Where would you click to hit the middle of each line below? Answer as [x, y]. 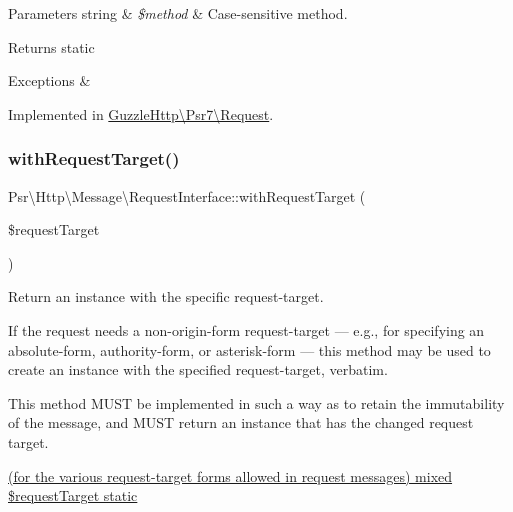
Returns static [51, 46]
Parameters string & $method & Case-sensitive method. [178, 13]
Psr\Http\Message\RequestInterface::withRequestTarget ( [187, 195]
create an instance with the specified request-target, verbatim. [198, 369]
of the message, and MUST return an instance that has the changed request [241, 422]
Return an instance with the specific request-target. [166, 296]
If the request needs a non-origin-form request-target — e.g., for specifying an [246, 329]
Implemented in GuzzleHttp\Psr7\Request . [141, 113]
